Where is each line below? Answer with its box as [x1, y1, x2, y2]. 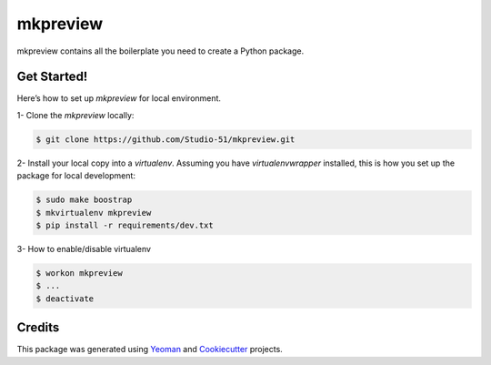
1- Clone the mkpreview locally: [16, 109, 135, 120]
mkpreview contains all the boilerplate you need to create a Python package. [16, 46, 305, 56]
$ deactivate [35, 293, 95, 304]
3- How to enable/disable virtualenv [16, 243, 152, 254]
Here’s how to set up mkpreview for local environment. [16, 93, 222, 104]
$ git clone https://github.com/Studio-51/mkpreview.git [35, 134, 296, 145]
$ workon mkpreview [35, 268, 123, 278]
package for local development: [16, 170, 136, 181]
